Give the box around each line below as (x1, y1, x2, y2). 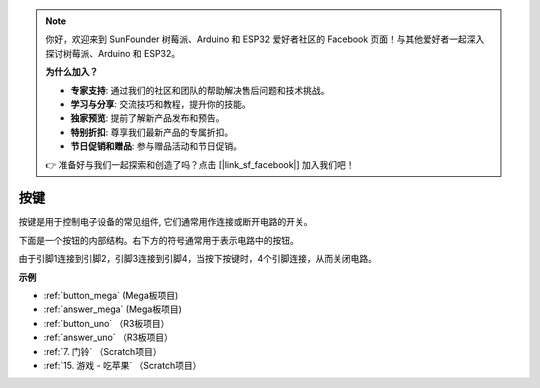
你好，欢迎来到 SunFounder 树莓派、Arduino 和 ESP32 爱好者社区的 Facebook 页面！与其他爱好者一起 (45, 33, 467, 45)
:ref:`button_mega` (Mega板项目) (43, 289, 179, 301)
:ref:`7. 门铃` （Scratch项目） (43, 345, 162, 357)
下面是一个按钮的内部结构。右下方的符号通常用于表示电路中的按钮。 (18, 234, 299, 246)
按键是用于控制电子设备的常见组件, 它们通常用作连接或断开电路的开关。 (18, 216, 313, 228)
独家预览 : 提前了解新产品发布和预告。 (70, 112, 225, 124)
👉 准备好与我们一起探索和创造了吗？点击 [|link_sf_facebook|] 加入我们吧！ (45, 158, 355, 170)
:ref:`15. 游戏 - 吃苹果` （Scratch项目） (43, 359, 202, 371)
